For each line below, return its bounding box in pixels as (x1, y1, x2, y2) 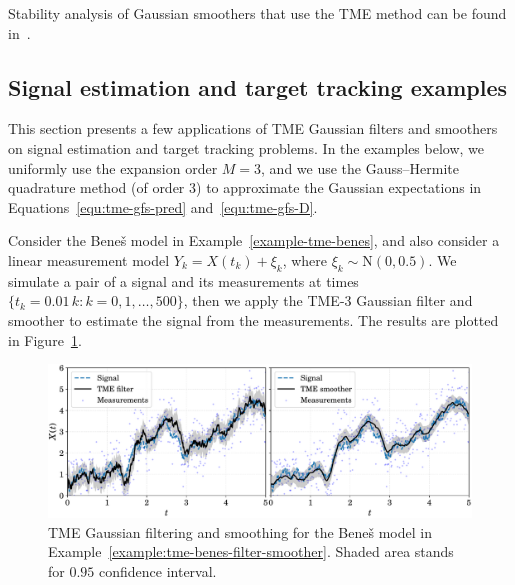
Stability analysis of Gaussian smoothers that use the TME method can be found (8, 3, 507, 23)
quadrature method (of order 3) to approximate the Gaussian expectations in (8, 177, 482, 198)
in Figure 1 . (8, 329, 82, 350)
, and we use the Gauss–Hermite (261, 157, 459, 178)
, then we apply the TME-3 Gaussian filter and (183, 290, 473, 311)
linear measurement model (8, 249, 170, 270)
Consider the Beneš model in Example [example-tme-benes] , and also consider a (8, 230, 500, 251)
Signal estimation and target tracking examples (8, 71, 508, 102)
